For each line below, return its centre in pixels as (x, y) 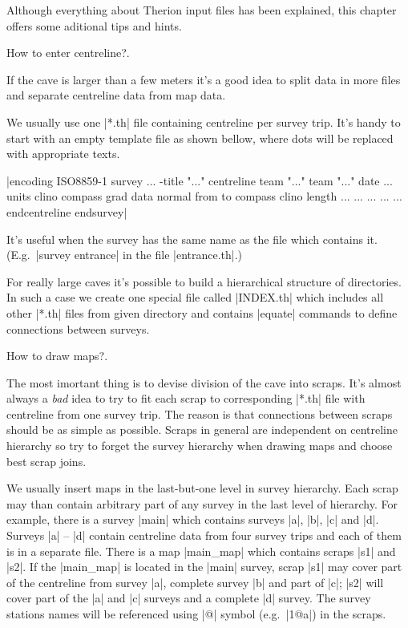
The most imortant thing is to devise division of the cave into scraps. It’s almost (204, 382)
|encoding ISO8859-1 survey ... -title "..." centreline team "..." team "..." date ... (200, 180)
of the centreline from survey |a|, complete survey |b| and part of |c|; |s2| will (195, 582)
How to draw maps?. (57, 356)
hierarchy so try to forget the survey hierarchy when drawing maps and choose (200, 446)
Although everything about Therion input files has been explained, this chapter (202, 10)
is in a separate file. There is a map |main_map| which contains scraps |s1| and (201, 551)
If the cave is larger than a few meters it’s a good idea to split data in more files (204, 79)
